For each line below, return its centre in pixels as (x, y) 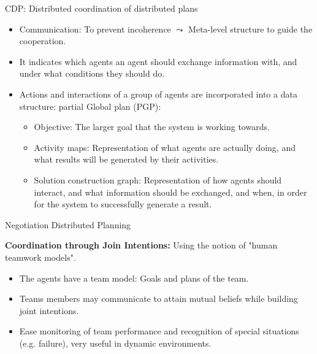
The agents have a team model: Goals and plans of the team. (134, 278)
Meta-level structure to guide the (250, 29)
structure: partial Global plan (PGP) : (90, 106)
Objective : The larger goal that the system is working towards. (152, 127)
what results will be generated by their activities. (126, 159)
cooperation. (43, 41)
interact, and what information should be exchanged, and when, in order (170, 192)
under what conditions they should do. (92, 73)
